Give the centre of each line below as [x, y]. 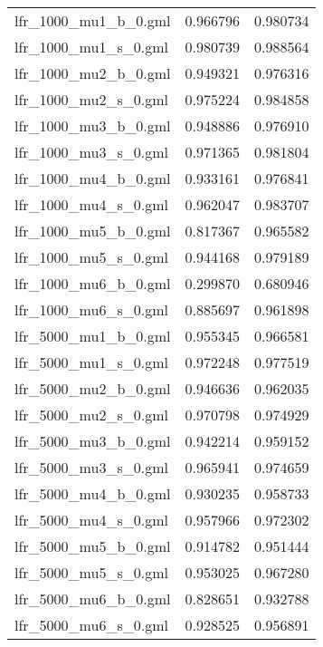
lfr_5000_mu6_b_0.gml [93, 599]
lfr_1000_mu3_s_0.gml [91, 152]
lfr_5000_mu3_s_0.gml [91, 467]
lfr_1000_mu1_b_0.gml [93, 20]
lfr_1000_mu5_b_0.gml [93, 231]
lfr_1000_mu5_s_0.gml [91, 257]
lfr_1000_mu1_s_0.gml [91, 47]
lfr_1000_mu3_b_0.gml [93, 126]
